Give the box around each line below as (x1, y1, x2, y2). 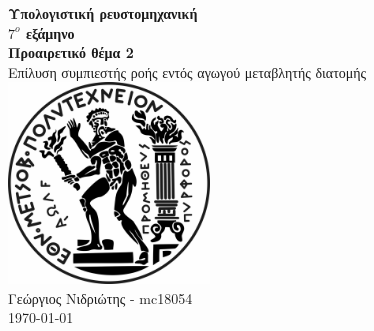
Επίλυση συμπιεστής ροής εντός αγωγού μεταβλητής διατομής (8, 61, 367, 82)
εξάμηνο (25, 22, 75, 43)
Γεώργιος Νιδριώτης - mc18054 (8, 287, 193, 308)
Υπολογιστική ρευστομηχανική (8, 3, 198, 23)
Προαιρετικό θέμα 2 (8, 42, 134, 63)
